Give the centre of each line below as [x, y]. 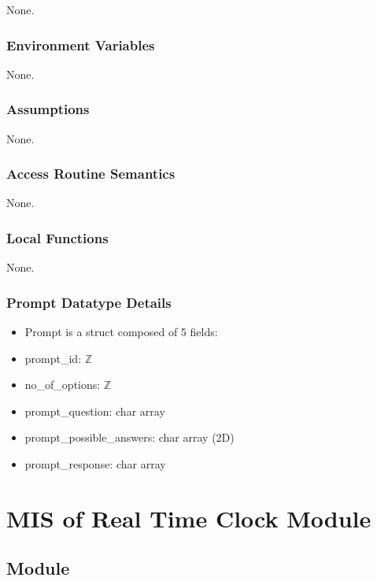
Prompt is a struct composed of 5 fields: [121, 332]
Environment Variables [81, 44]
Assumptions [48, 109]
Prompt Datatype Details [89, 302]
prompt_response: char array [95, 464]
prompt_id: [53, 358]
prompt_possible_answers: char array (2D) [129, 437]
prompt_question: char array [95, 411]
